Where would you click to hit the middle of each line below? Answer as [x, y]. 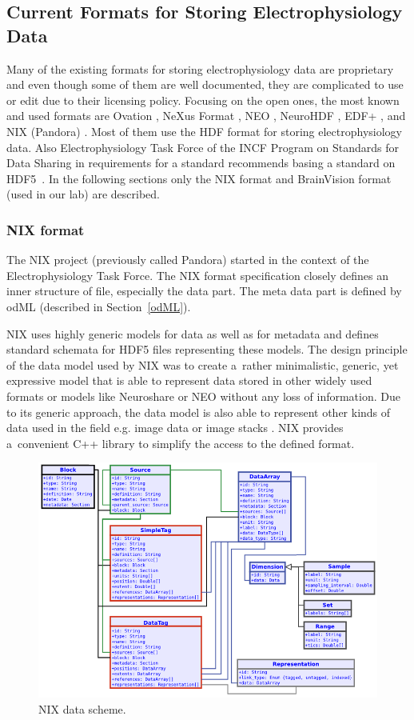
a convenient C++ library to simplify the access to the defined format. [181, 443]
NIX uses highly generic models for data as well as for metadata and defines [193, 333]
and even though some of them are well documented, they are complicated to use [205, 84]
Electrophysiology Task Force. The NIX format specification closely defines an [198, 275]
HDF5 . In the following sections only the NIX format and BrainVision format [199, 178]
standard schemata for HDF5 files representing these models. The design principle [207, 349]
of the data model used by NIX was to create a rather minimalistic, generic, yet [203, 364]
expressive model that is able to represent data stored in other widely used [189, 380]
